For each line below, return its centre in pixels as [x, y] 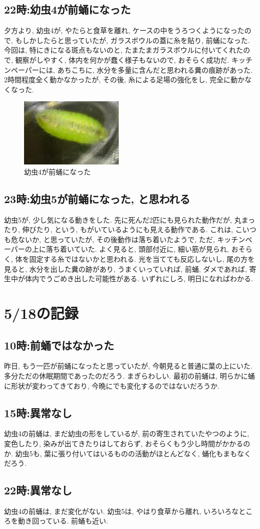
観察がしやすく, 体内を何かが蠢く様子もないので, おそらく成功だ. [122, 59]
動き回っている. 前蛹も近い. [63, 521]
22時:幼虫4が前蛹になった [67, 9]
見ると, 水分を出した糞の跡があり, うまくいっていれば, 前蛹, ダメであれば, [125, 269]
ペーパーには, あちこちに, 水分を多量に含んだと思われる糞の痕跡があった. [132, 69]
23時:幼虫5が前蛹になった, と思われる [97, 198]
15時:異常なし [38, 412]
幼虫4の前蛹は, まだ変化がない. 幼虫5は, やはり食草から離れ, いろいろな [121, 511]
